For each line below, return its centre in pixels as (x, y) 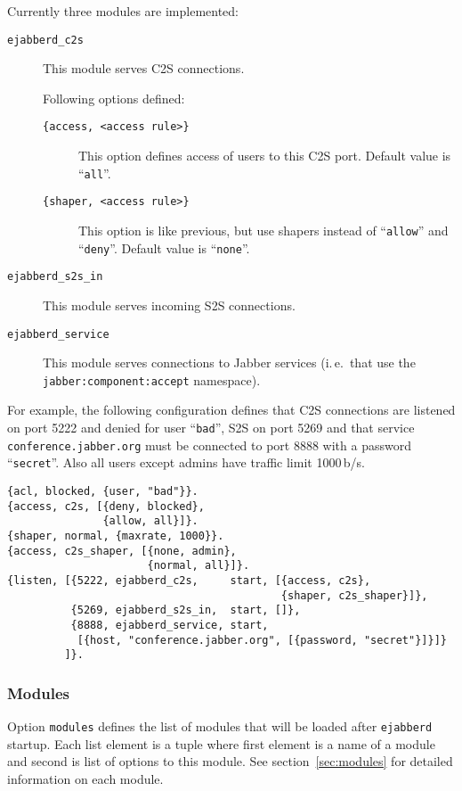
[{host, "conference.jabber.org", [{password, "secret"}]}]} (262, 640)
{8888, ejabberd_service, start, (170, 625)
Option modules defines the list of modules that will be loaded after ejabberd (220, 726)
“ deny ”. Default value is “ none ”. (164, 247)
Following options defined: (114, 98)
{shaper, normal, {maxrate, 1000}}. (116, 536)
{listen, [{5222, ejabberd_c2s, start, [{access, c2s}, (189, 580)
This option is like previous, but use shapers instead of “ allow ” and (263, 230)
